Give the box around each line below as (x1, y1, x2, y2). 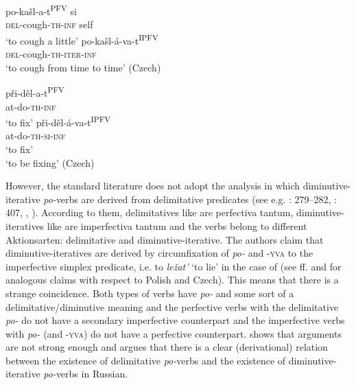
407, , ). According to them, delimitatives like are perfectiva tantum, (5, 205, 294, 220)
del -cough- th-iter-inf (5, 47, 97, 61)
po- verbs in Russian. (43, 366, 128, 381)
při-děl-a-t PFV (5, 84, 64, 100)
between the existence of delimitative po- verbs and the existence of (5, 353, 286, 367)
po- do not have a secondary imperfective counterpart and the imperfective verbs (5, 313, 345, 327)
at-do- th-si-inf (5, 128, 66, 143)
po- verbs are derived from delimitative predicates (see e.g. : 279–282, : (43, 191, 337, 206)
